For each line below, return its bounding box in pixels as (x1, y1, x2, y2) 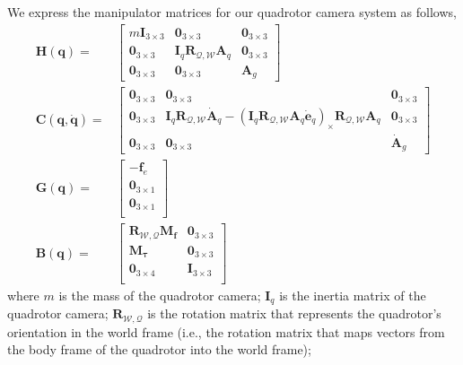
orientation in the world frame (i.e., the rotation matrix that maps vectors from (7, 322, 445, 341)
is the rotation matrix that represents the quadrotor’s (147, 304, 441, 323)
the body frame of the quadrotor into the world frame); (7, 340, 311, 359)
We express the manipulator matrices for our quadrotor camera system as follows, (7, 3, 457, 21)
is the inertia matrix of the (279, 285, 426, 304)
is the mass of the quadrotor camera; (58, 285, 261, 304)
